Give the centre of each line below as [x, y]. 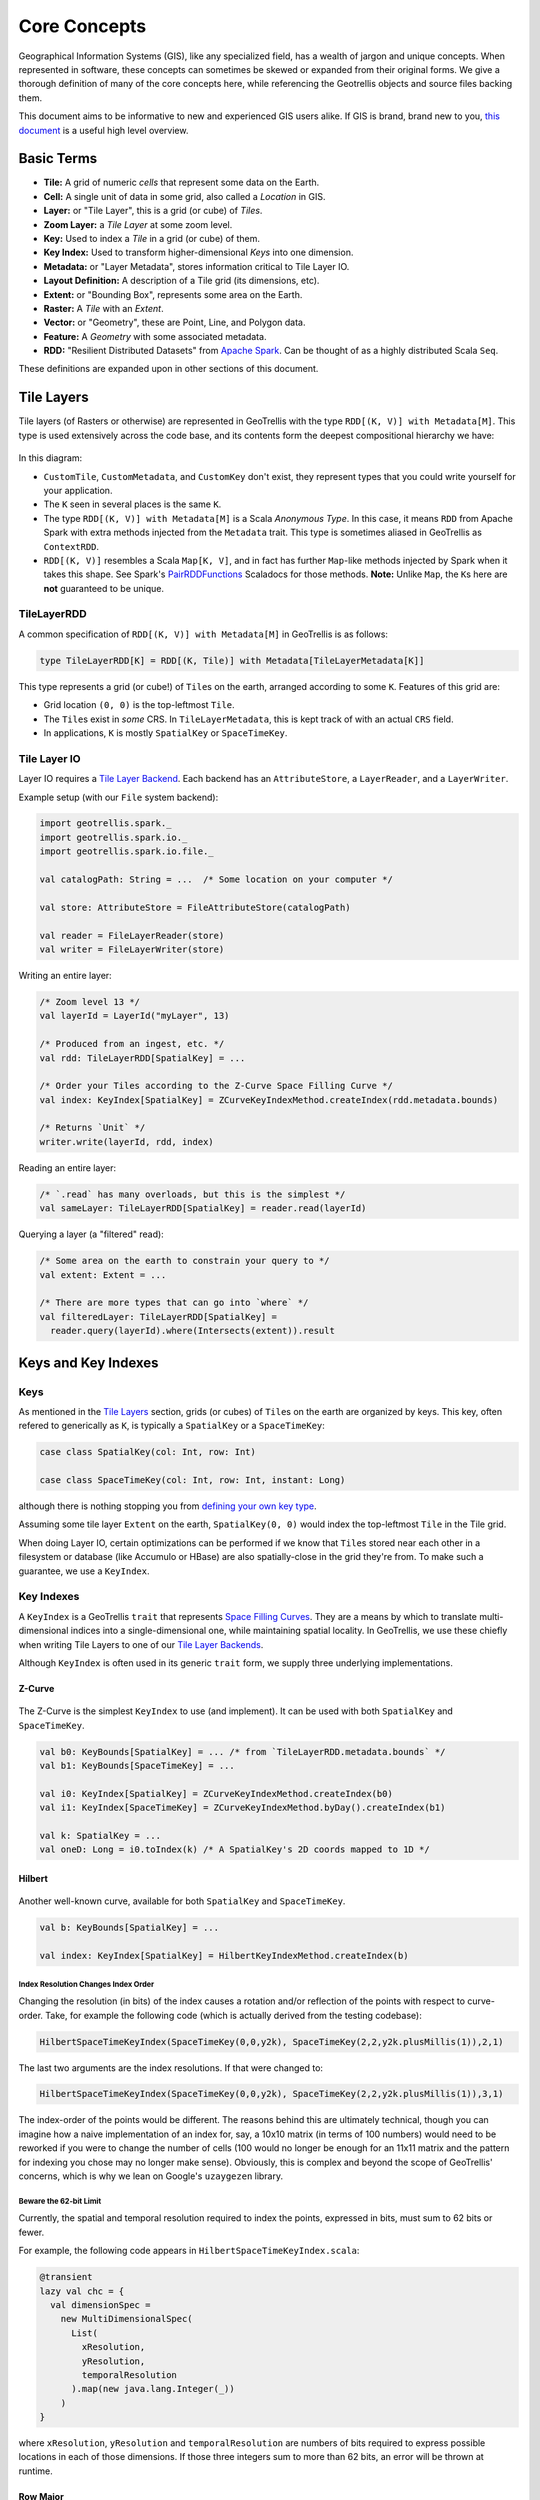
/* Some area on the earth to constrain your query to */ [184, 1261]
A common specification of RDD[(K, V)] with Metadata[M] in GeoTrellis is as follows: [203, 634]
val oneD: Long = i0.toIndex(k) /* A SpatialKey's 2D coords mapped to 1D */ [234, 1849]
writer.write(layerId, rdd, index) [126, 1141]
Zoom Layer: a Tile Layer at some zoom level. [138, 224]
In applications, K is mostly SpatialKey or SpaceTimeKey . [165, 732]
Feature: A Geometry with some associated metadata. [155, 336]
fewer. [31, 2232]
